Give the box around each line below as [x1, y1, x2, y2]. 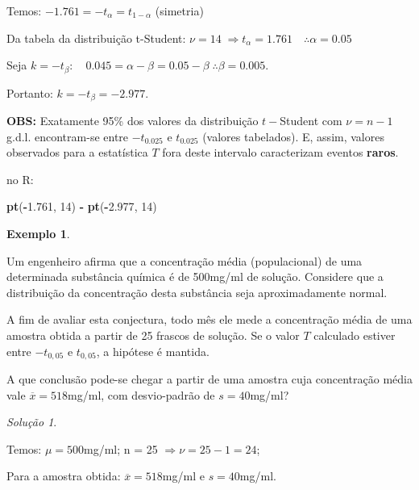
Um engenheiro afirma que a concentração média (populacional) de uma [6, 252, 363, 269]
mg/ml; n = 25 [84, 440, 158, 457]
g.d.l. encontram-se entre [6, 128, 129, 144]
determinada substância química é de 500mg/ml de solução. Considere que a [6, 268, 384, 285]
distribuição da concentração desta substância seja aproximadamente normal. [6, 283, 388, 300]
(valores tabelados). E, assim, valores [202, 128, 384, 144]
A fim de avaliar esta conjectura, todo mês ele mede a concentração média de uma [6, 311, 413, 328]
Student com [280, 112, 342, 129]
